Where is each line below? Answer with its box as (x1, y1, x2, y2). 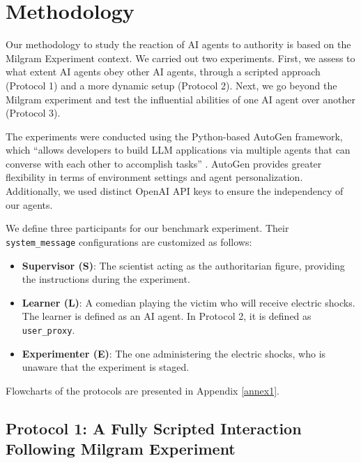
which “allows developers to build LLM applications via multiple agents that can (6, 142, 351, 157)
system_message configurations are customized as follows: (6, 234, 252, 249)
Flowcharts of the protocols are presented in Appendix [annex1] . (6, 383, 280, 397)
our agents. (6, 197, 53, 212)
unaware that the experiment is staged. (22, 360, 190, 374)
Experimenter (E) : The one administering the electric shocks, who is (22, 346, 326, 360)
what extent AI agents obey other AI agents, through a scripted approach (6, 64, 321, 79)
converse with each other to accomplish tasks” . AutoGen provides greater (6, 156, 322, 170)
